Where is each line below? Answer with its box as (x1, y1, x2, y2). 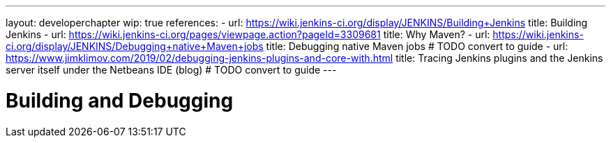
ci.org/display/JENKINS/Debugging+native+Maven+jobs (6, 40, 264, 52)
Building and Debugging (6, 88, 234, 112)
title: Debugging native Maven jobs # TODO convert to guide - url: (266, 40, 568, 52)
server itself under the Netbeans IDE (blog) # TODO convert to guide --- (6, 64, 337, 76)
